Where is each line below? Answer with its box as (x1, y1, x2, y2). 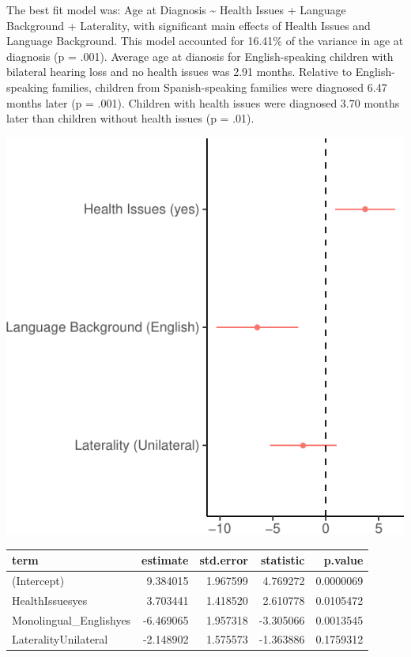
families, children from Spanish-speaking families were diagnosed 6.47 (51, 78, 387, 95)
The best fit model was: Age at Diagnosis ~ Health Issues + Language (6, 2, 346, 17)
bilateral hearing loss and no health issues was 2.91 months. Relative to (6, 63, 353, 80)
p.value (323, 552, 364, 568)
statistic (260, 552, 305, 568)
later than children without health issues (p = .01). (6, 110, 255, 126)
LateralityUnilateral (12, 631, 108, 648)
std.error (199, 552, 248, 568)
